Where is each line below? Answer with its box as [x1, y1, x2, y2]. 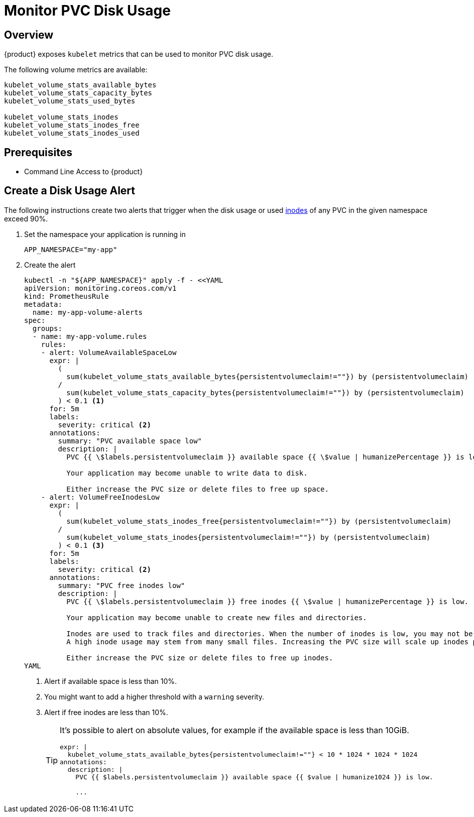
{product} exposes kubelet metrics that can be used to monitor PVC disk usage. [4, 50, 273, 59]
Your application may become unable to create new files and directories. [66, 613, 367, 622]
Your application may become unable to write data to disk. [66, 469, 308, 477]
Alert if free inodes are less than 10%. [44, 708, 168, 717]
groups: [32, 324, 62, 332]
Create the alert [24, 260, 76, 269]
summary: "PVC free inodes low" [58, 581, 185, 590]
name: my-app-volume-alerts [32, 308, 143, 316]
